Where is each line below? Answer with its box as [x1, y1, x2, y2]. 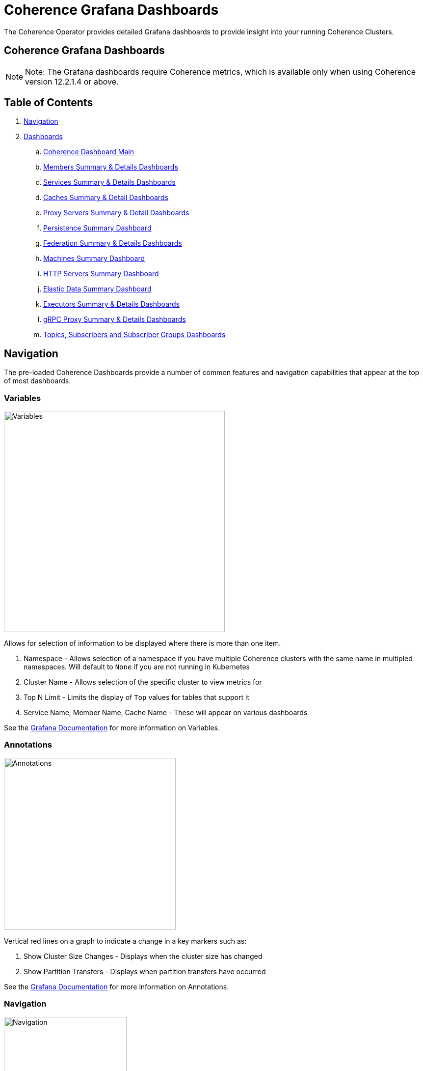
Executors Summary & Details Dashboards [43, 300, 180, 309]
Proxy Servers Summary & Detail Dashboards [43, 208, 189, 217]
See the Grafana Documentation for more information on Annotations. [4, 982, 229, 991]
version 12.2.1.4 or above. [25, 76, 119, 87]
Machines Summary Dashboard [43, 254, 145, 263]
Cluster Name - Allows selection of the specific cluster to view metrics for [24, 678, 262, 687]
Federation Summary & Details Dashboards [43, 239, 182, 248]
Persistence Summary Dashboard [43, 224, 152, 232]
